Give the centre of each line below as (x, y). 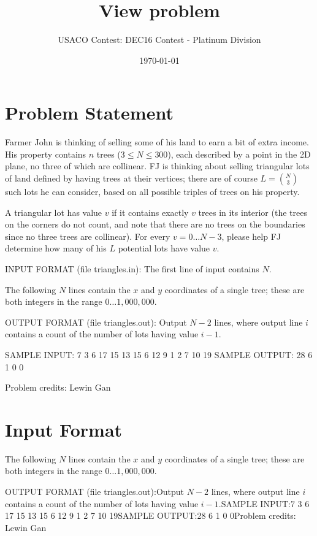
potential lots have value (164, 248)
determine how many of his (56, 248)
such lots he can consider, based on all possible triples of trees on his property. (152, 192)
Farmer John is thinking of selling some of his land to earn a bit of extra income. (157, 142)
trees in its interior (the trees (253, 212)
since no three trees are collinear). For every (88, 236)
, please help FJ (251, 236)
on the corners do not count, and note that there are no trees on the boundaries (155, 224)
